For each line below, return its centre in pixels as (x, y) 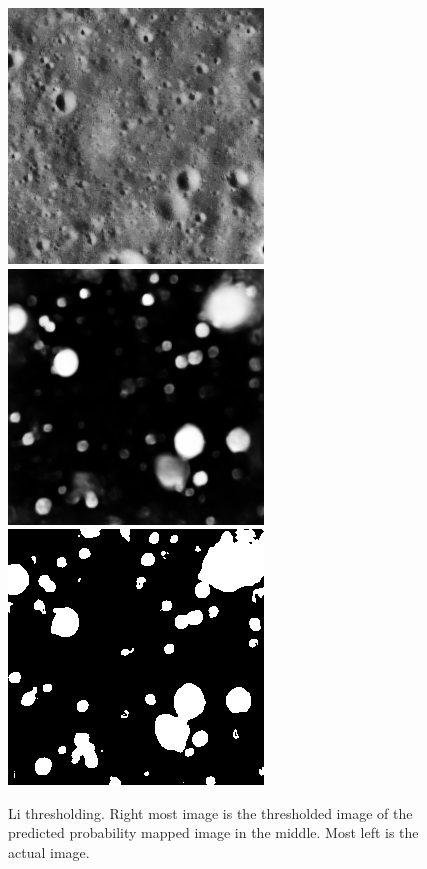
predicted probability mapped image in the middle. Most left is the (213, 832)
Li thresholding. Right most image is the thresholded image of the (210, 812)
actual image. (49, 851)
